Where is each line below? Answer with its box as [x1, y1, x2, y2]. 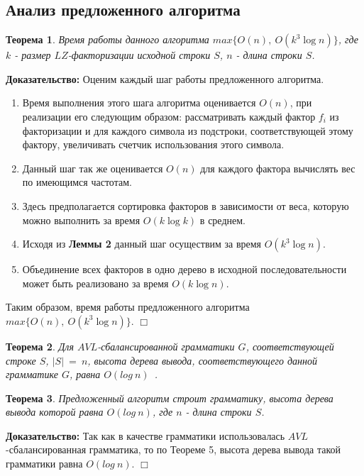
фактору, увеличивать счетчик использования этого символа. [22, 137, 285, 152]
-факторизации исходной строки [67, 48, 211, 62]
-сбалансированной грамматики [97, 338, 235, 353]
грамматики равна [6, 456, 83, 471]
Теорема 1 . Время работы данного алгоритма [6, 32, 209, 47]
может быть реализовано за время [22, 275, 169, 290]
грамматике [6, 367, 58, 382]
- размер [14, 48, 51, 62]
